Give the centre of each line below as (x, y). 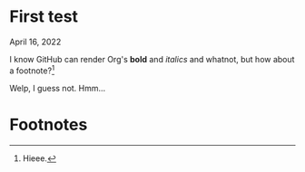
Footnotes (49, 124)
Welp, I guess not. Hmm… (58, 88)
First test (44, 17)
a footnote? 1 (32, 70)
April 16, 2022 (35, 42)
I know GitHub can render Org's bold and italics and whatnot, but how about (152, 59)
